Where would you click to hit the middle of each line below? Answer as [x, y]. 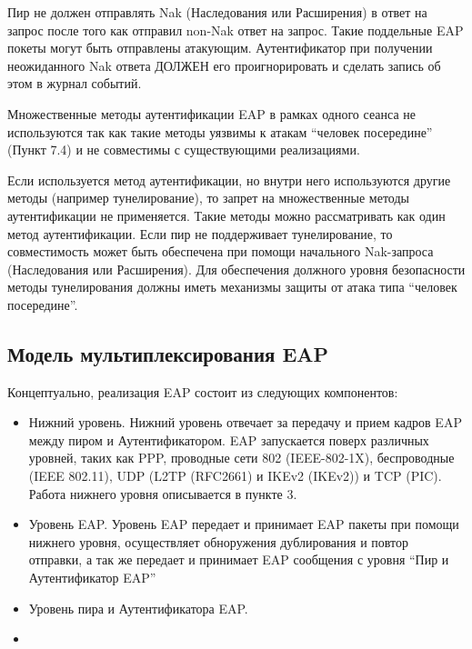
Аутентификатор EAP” [92, 578]
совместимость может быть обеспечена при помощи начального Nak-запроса [221, 251]
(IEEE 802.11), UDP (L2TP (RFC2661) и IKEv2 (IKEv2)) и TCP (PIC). [235, 476]
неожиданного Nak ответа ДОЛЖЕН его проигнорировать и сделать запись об [224, 65]
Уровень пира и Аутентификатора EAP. [138, 608]
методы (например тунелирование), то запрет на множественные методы [208, 198]
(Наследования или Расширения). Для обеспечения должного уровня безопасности [236, 269]
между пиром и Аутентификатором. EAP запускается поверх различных [229, 439]
